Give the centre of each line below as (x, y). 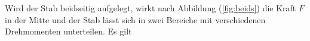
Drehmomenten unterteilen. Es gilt (68, 31)
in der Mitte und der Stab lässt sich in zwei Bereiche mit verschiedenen (135, 19)
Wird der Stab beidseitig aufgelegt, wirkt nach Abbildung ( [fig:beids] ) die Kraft (151, 8)
